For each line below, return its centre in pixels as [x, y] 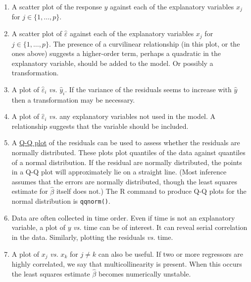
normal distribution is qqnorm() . [61, 201]
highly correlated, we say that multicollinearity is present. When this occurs [127, 264]
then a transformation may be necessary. [73, 99]
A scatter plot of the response [57, 6]
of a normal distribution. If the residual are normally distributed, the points [127, 162]
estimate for [30, 191]
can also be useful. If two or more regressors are [171, 254]
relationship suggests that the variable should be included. [100, 126]
